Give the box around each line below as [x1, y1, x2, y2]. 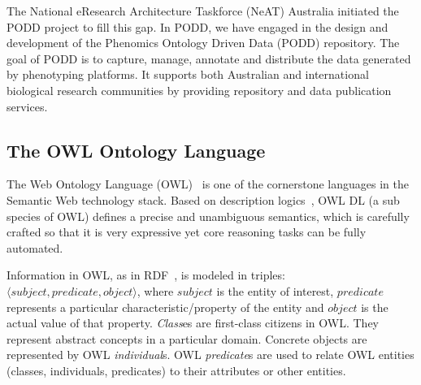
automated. [7, 239, 63, 256]
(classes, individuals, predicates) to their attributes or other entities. [7, 361, 346, 379]
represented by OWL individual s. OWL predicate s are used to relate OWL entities [7, 346, 414, 363]
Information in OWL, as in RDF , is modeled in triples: [7, 266, 285, 283]
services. [7, 97, 48, 115]
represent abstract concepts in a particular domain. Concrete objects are [7, 330, 367, 347]
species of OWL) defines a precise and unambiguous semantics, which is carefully [7, 207, 410, 224]
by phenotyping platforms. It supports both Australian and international [7, 66, 369, 83]
